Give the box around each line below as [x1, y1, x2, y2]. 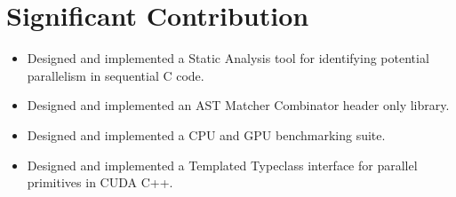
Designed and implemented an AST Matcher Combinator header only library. [27, 96, 450, 114]
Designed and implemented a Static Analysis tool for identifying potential [27, 49, 429, 67]
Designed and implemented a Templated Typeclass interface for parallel [27, 155, 418, 174]
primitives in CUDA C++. [27, 173, 173, 192]
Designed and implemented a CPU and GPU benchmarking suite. [27, 125, 386, 144]
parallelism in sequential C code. [27, 66, 204, 84]
